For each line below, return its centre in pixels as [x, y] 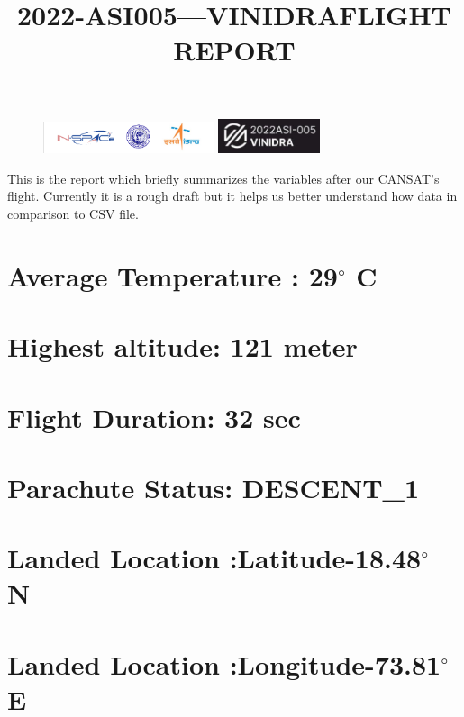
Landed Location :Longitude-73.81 [224, 663]
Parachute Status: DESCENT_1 [214, 487]
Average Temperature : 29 [173, 275]
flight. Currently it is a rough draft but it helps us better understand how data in [232, 196]
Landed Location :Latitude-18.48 [214, 558]
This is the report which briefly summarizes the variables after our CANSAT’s [223, 178]
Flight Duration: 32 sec [154, 417]
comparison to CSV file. [73, 214]
